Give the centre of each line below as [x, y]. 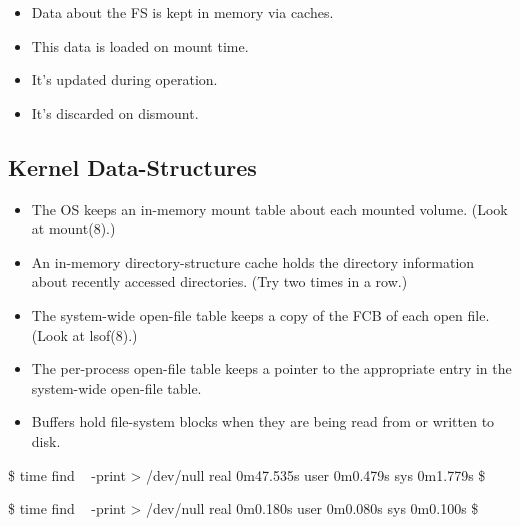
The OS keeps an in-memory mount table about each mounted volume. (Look [269, 208]
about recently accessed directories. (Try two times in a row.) [219, 281]
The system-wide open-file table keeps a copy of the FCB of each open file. [260, 314]
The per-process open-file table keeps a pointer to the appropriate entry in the [271, 368]
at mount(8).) [73, 228]
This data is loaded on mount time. [140, 45]
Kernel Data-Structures [132, 166]
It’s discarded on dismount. [115, 112]
